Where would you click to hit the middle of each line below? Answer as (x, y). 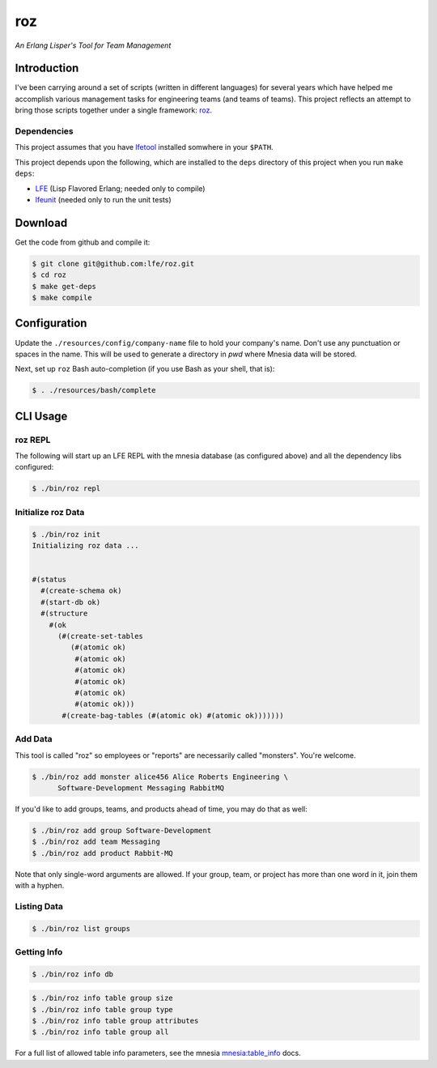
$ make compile (62, 298)
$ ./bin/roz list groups (81, 928)
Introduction (47, 68)
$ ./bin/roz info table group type (102, 1009)
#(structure (64, 614)
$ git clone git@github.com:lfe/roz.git (113, 264)
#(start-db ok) (71, 602)
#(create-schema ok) (81, 591)
